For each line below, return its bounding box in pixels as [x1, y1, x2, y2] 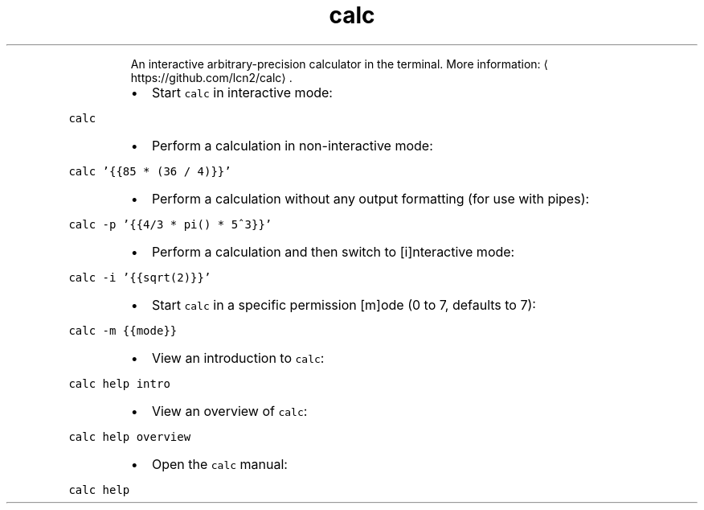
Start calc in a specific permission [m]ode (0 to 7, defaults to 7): [151, 296, 536, 313]
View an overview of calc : [151, 402, 308, 419]
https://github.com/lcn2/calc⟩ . [130, 70, 293, 84]
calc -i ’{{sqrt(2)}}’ [68, 270, 211, 284]
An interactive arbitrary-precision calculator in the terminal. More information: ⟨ [130, 56, 548, 71]
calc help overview [68, 430, 191, 443]
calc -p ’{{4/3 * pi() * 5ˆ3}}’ [68, 217, 272, 231]
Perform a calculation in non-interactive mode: [151, 137, 433, 154]
